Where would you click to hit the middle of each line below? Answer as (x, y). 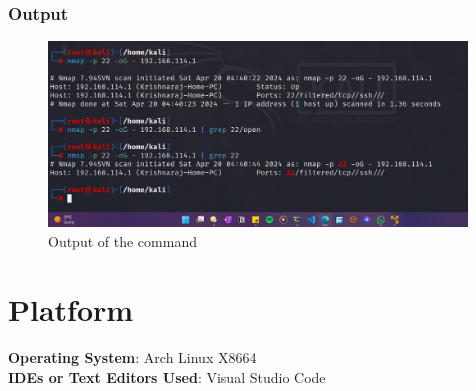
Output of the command (122, 240)
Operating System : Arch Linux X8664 (132, 357)
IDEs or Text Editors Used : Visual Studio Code (167, 376)
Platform (71, 309)
